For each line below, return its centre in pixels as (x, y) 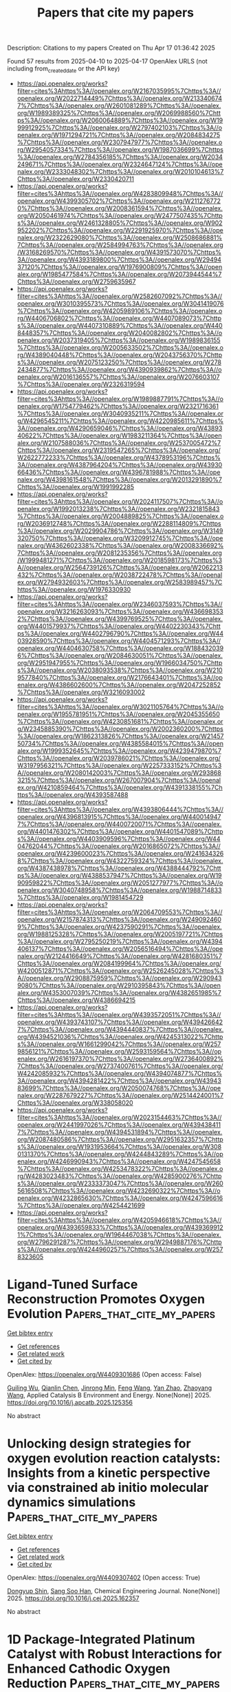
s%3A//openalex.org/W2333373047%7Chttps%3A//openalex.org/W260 (120, 1183)
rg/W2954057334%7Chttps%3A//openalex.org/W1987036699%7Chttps (120, 149)
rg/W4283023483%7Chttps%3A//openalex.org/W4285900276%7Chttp (119, 1176)
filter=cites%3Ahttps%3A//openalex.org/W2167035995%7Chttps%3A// (119, 90)
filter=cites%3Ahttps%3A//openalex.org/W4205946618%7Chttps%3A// (119, 1220)
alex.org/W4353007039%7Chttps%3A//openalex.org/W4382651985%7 (119, 992)
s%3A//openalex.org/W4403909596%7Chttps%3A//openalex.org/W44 (119, 838)
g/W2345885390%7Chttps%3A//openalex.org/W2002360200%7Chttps (120, 729)
